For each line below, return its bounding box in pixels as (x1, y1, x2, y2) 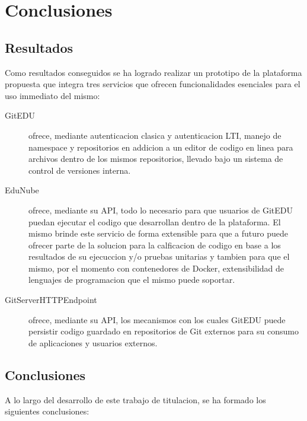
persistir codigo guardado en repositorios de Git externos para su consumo (28, 325, 299, 337)
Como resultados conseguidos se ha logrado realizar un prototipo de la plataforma (5, 66, 302, 78)
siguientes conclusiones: (5, 405, 89, 417)
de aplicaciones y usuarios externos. (28, 336, 158, 349)
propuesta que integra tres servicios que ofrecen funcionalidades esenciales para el (5, 78, 300, 90)
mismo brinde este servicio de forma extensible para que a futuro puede (28, 227, 288, 240)
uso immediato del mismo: (5, 89, 100, 101)
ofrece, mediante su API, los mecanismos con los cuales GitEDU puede (28, 313, 286, 326)
